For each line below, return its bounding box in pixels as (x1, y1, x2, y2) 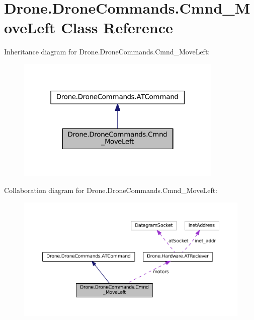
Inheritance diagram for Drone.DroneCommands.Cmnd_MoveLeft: (4, 46, 210, 57)
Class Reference (61, 17, 173, 38)
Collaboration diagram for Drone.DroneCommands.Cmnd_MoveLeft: (4, 184, 218, 195)
